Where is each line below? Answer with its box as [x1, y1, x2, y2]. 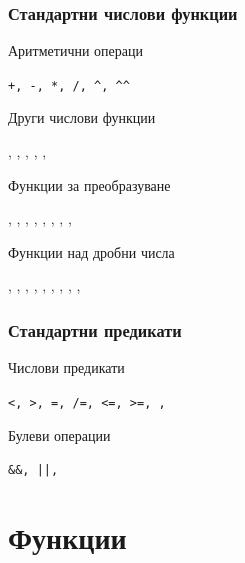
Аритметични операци [8, 40, 143, 61]
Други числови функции [8, 107, 156, 128]
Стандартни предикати [8, 317, 182, 342]
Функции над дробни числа [8, 241, 175, 262]
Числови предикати [8, 357, 125, 378]
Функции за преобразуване [8, 174, 171, 195]
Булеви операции [8, 424, 111, 445]
